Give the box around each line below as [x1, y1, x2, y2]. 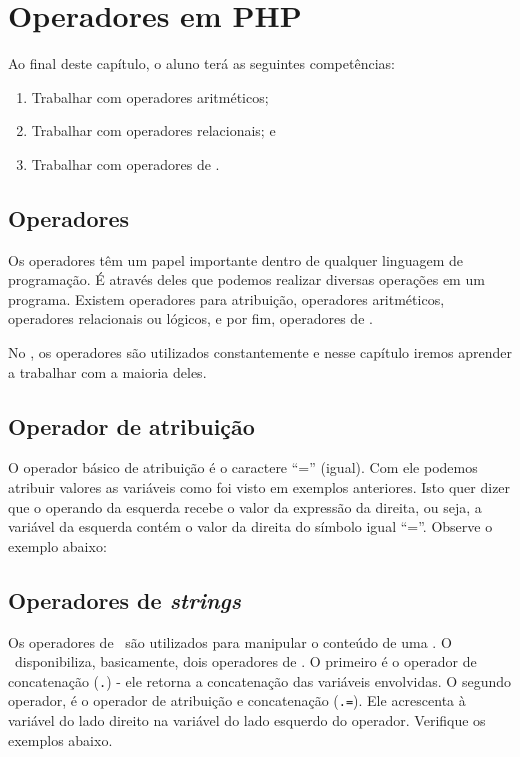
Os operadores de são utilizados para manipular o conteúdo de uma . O [8, 631, 452, 652]
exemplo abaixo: [8, 535, 107, 556]
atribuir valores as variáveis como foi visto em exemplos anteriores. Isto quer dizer [8, 477, 511, 498]
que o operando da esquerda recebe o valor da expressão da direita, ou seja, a [8, 496, 482, 517]
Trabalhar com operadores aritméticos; [31, 86, 269, 107]
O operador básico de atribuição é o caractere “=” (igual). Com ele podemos [8, 457, 478, 478]
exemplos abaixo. [8, 729, 113, 750]
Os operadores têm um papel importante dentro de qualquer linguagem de [8, 249, 463, 270]
